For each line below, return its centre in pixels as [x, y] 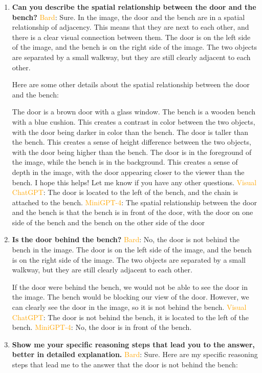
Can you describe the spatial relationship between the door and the [134, 7]
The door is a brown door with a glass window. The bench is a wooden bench [134, 112]
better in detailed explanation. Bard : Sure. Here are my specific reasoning [135, 354]
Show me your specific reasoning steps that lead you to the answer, [133, 344]
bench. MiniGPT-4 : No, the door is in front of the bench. [102, 327]
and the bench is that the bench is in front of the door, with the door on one [133, 212]
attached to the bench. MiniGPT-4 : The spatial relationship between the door [134, 202]
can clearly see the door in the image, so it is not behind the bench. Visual [129, 307]
